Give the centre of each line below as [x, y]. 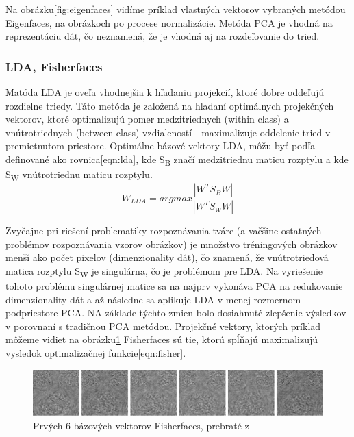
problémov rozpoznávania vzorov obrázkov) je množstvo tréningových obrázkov [172, 244]
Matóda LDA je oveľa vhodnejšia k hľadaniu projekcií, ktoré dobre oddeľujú [165, 92]
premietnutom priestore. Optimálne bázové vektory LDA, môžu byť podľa [161, 146]
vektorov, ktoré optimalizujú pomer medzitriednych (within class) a [147, 119]
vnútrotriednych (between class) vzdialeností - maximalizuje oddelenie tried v [168, 132]
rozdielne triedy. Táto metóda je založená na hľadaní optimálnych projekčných [170, 105]
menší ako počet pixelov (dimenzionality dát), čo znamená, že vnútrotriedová [167, 257]
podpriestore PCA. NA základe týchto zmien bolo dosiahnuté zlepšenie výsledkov [176, 313]
